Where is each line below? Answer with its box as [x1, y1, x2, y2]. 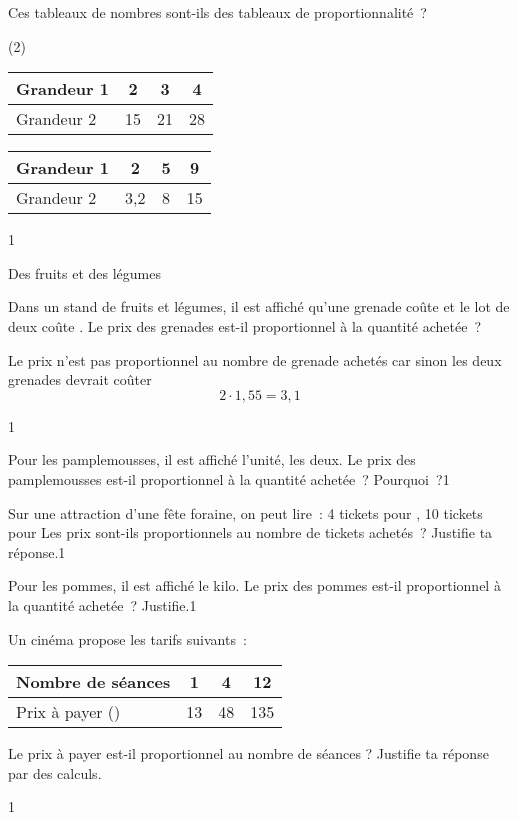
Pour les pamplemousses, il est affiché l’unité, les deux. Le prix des [8, 449, 416, 470]
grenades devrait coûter [8, 369, 152, 390]
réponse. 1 [8, 541, 66, 562]
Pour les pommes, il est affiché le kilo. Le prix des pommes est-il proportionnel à [8, 575, 501, 596]
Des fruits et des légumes [8, 262, 161, 283]
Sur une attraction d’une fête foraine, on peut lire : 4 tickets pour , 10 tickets [8, 502, 483, 523]
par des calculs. [8, 762, 102, 783]
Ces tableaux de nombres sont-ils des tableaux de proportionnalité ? [8, 2, 427, 22]
